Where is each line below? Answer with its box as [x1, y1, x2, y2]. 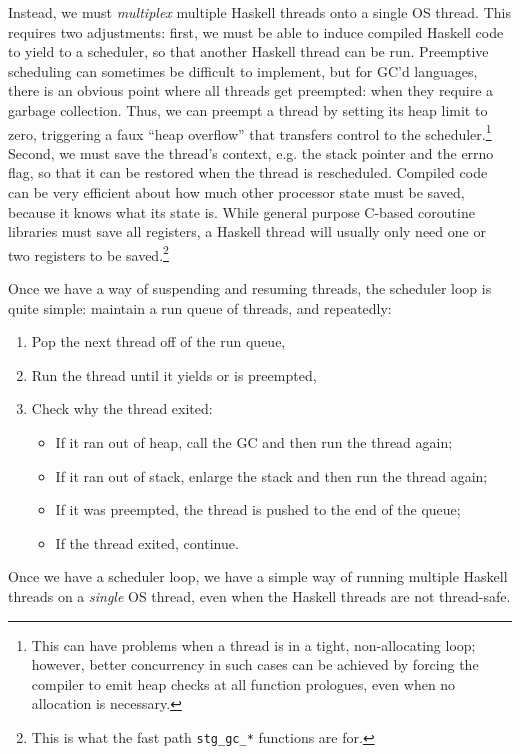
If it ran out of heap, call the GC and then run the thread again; [55, 432, 453, 452]
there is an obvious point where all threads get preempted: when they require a [8, 80, 494, 101]
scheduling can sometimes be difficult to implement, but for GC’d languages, [8, 60, 478, 81]
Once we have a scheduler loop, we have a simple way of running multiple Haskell [8, 566, 508, 587]
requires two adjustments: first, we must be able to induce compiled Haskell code [8, 21, 504, 42]
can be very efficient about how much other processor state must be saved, [8, 182, 465, 202]
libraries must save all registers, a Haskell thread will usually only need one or [8, 221, 486, 242]
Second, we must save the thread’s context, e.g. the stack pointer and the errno [8, 142, 494, 163]
